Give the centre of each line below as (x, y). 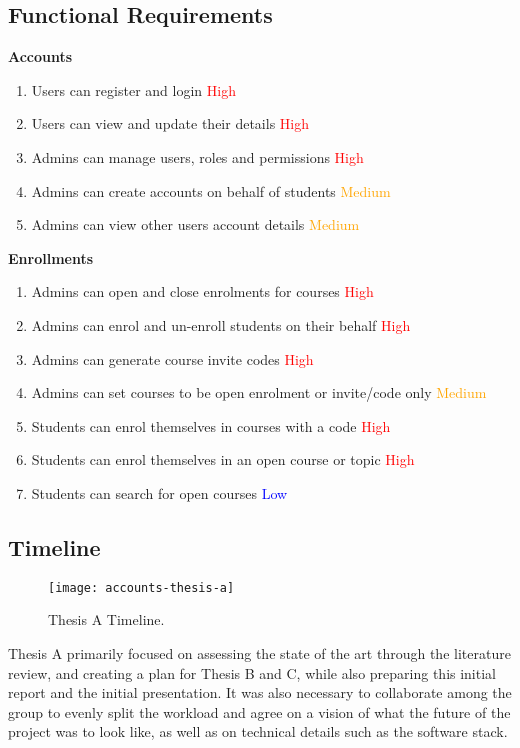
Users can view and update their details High (170, 123)
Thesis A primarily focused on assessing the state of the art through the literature (259, 652)
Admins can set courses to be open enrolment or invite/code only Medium (259, 392)
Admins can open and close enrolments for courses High (202, 291)
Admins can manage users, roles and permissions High (197, 156)
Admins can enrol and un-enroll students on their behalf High (221, 324)
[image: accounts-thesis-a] (141, 587)
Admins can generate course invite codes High (172, 358)
